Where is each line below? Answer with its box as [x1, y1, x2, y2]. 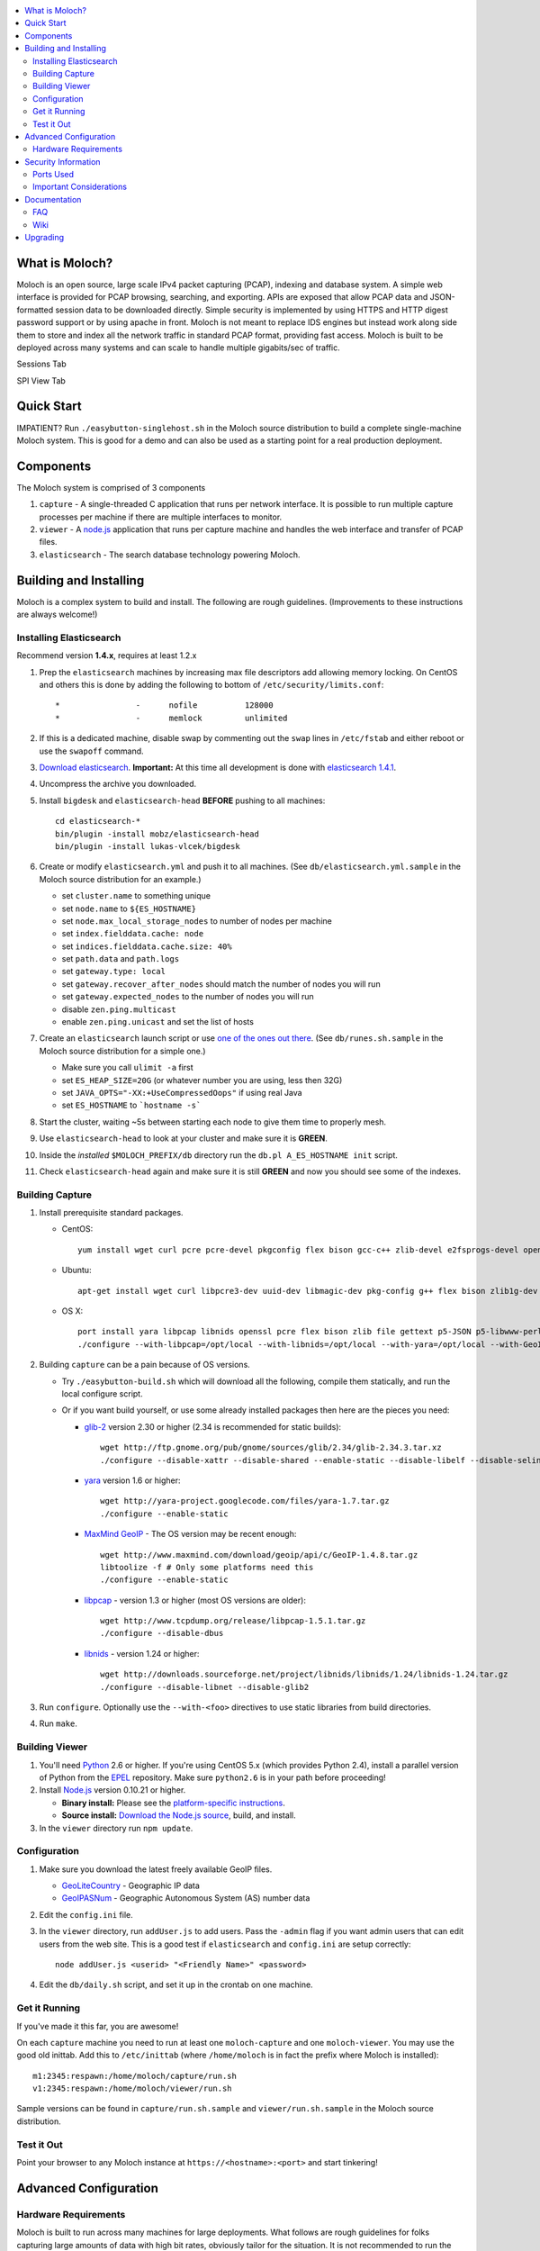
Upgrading [24, 232, 65, 243]
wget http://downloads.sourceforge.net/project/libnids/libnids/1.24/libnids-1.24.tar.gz [100, 1669, 508, 1679]
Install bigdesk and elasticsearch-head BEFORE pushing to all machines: [39, 795, 326, 806]
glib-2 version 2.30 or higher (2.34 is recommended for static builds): [84, 1421, 342, 1432]
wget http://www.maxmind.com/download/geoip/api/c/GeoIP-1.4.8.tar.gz [100, 1550, 418, 1559]
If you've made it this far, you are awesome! [16, 2020, 179, 2031]
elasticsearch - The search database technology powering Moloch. [39, 549, 301, 560]
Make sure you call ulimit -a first [61, 1062, 193, 1073]
